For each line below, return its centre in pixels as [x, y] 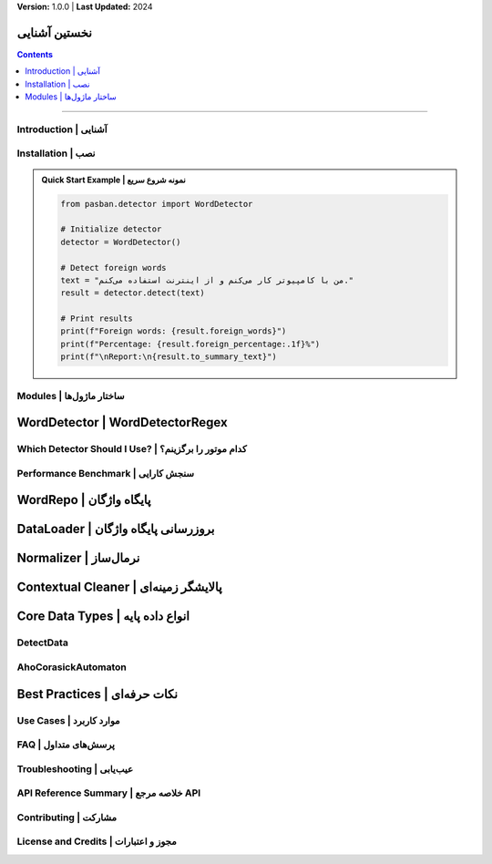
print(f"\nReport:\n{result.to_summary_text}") [169, 357]
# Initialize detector [111, 229]
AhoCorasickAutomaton [72, 667]
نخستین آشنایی [55, 32]
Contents [35, 54]
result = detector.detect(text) [133, 293]
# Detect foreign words [114, 267]
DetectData [42, 643]
